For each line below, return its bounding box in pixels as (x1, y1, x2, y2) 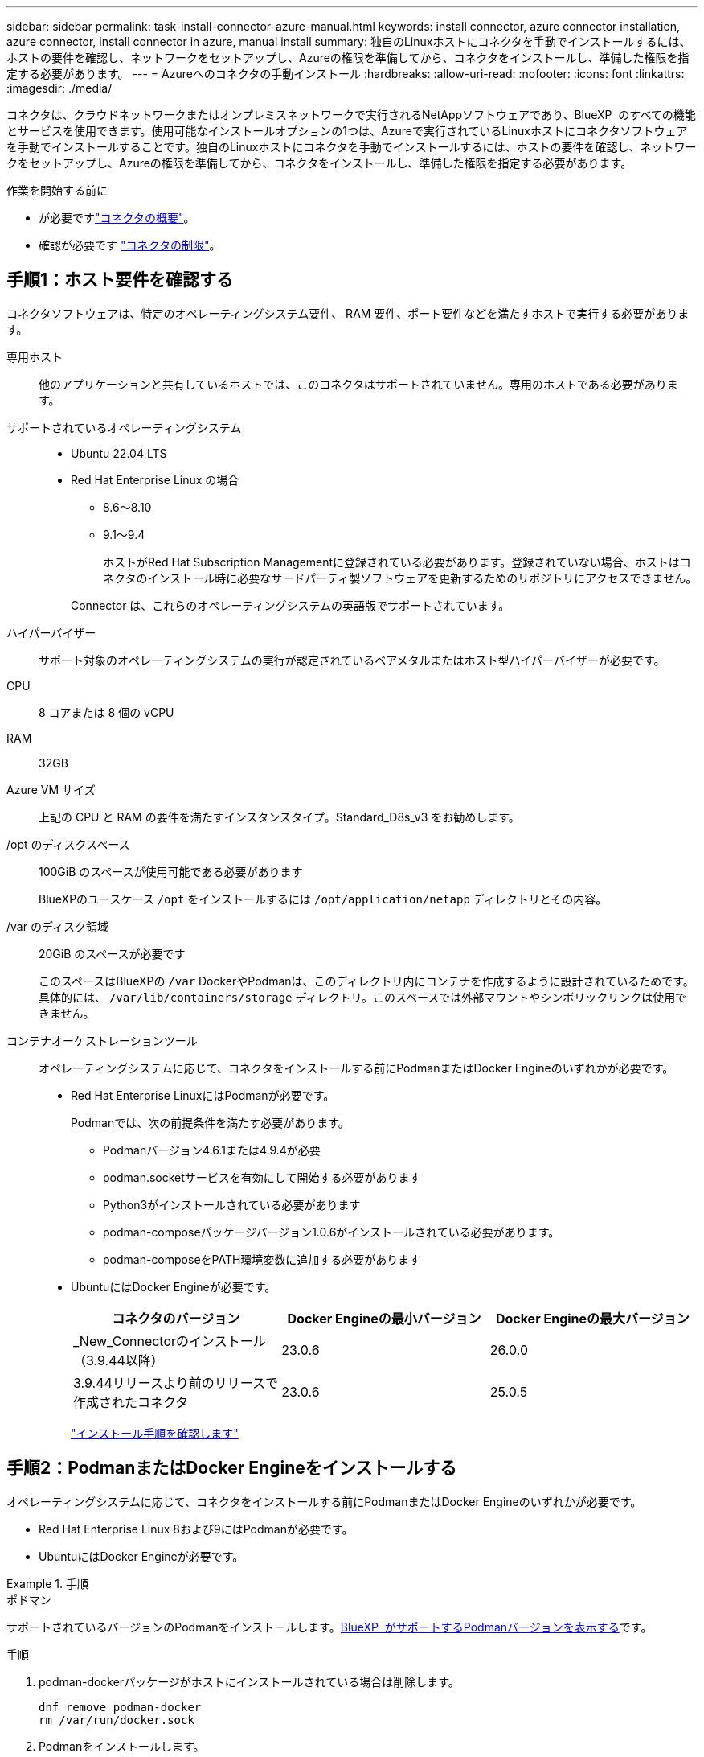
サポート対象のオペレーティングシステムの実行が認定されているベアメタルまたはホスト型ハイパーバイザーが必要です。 (39, 652, 665, 667)
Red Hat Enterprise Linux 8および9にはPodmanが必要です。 (39, 1521, 354, 1536)
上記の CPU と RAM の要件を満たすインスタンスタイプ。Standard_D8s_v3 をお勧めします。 (39, 809, 520, 824)
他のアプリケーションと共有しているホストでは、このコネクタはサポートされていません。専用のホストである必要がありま (39, 376, 678, 391)
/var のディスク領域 (6, 919, 108, 933)
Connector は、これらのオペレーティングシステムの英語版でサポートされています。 (71, 598, 510, 612)
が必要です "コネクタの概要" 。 (39, 211, 195, 224)
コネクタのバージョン (112, 1310, 240, 1327)
